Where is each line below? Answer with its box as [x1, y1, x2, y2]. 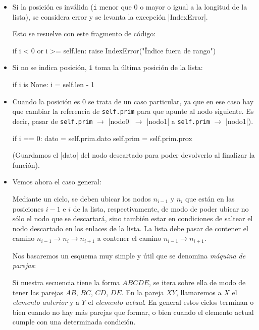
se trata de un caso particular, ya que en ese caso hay [88, 96, 254, 106]
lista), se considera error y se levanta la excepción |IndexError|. [12, 11, 208, 22]
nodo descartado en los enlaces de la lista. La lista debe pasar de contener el [12, 223, 248, 233]
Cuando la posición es [12, 96, 80, 106]
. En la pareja [121, 287, 164, 297]
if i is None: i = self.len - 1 [12, 79, 95, 90]
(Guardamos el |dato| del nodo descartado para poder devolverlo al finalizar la [12, 150, 255, 160]
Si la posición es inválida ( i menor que [12, 2, 132, 12]
